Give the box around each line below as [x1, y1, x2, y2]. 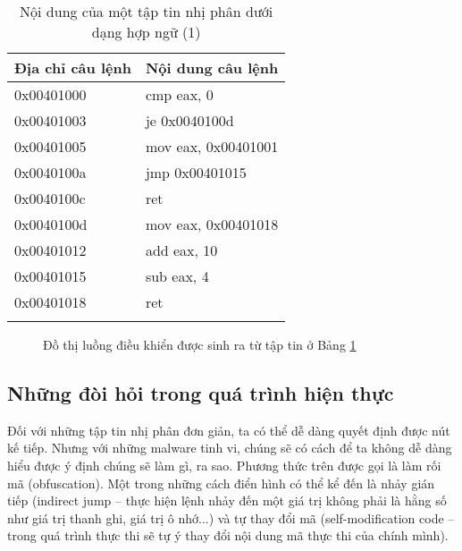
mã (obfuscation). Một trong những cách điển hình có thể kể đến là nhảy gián [7, 473, 435, 492]
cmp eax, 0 [145, 84, 214, 105]
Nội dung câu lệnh [145, 57, 279, 78]
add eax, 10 [145, 240, 218, 260]
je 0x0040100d [145, 110, 234, 131]
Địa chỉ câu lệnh [14, 57, 131, 78]
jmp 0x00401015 [145, 162, 247, 182]
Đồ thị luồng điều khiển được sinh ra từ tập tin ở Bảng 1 [43, 335, 357, 353]
